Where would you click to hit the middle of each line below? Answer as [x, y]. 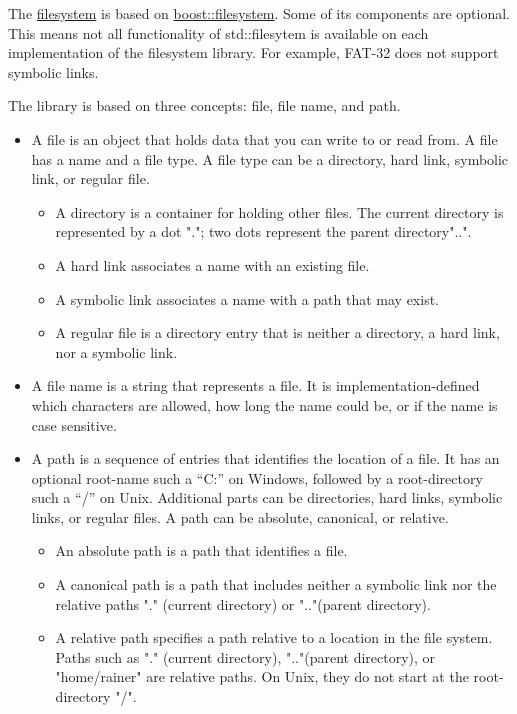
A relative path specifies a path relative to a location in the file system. [274, 637]
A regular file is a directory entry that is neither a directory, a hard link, [277, 332]
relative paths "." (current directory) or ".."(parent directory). [243, 603]
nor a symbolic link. [116, 351]
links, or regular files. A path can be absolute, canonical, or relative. [240, 516]
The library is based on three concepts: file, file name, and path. [204, 105]
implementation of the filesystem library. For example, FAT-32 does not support [253, 52]
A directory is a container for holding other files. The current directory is [279, 211]
